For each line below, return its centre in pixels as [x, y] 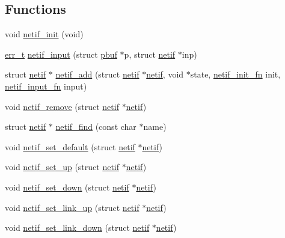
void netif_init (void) [44, 34]
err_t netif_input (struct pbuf [61, 54]
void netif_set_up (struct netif [62, 167]
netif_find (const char [96, 127]
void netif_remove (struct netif [62, 106]
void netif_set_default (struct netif [70, 146]
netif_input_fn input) [46, 86]
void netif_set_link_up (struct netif [72, 207]
